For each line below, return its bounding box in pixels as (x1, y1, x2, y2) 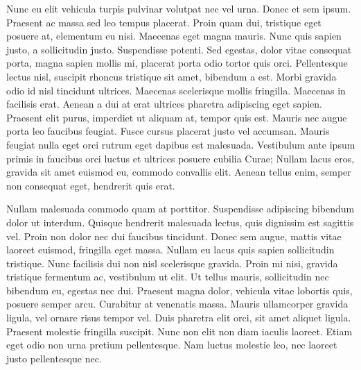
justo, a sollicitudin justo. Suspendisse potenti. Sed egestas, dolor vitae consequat (6, 42, 352, 56)
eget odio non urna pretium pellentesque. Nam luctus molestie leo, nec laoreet (6, 337, 337, 352)
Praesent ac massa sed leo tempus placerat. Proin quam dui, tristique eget (6, 15, 322, 29)
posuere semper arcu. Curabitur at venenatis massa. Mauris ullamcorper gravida (6, 296, 349, 311)
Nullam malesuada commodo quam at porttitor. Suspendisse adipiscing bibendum (6, 201, 355, 216)
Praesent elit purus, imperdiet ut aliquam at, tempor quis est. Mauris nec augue (6, 110, 347, 124)
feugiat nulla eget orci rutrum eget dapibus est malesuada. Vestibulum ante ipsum (6, 137, 355, 151)
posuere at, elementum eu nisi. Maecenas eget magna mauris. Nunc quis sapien (6, 28, 342, 43)
